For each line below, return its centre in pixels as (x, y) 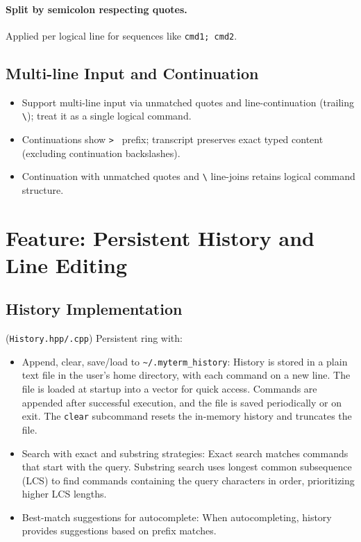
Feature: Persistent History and (160, 237)
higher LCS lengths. (64, 494)
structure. (43, 189)
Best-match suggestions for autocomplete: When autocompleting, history (177, 517)
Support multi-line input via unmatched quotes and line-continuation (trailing (188, 102)
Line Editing (67, 264)
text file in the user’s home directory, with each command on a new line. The (186, 375)
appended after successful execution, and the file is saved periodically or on (182, 402)
